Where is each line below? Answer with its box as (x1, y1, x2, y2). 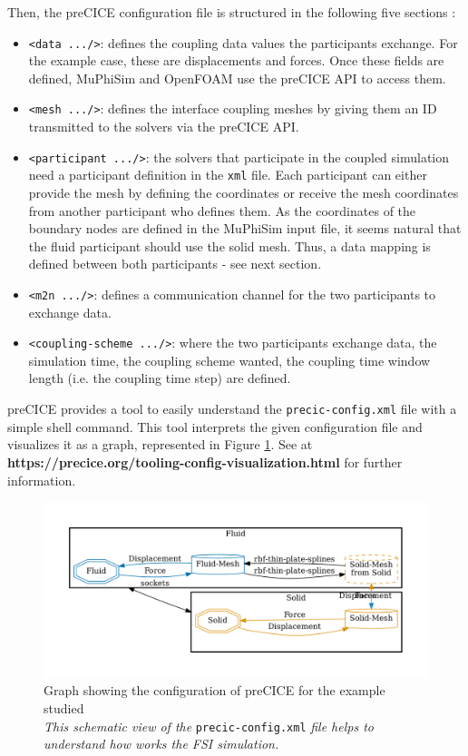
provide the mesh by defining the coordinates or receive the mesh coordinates (28, 183, 459, 201)
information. (7, 470, 76, 489)
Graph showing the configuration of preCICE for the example (44, 681, 385, 700)
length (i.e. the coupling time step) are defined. (28, 368, 291, 388)
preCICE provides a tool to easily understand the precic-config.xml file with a (7, 399, 457, 418)
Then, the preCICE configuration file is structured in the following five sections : (7, 3, 456, 21)
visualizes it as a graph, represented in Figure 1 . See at (7, 435, 313, 454)
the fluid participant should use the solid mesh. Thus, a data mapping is (28, 236, 431, 255)
